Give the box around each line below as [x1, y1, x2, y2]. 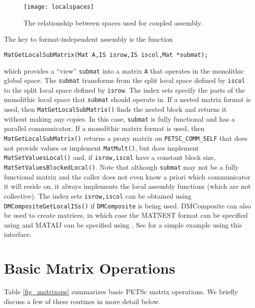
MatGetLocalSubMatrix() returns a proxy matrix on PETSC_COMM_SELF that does [4, 133, 248, 143]
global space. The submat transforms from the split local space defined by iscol [4, 75, 246, 85]
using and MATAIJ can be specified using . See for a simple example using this [4, 219, 242, 230]
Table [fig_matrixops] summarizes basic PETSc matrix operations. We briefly [4, 286, 238, 297]
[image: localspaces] [24, 3, 94, 10]
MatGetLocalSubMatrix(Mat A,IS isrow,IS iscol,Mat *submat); [4, 51, 208, 58]
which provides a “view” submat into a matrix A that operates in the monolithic [4, 65, 244, 76]
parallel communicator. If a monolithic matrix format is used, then [4, 123, 205, 133]
